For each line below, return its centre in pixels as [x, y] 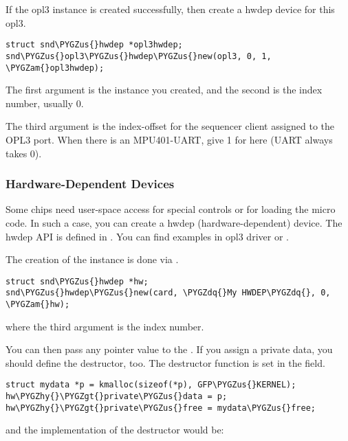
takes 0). [24, 153]
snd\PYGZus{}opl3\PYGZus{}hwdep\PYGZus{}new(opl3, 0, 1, [139, 56]
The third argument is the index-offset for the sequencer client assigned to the [170, 126]
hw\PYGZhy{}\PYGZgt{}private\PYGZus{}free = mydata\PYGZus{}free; [161, 408]
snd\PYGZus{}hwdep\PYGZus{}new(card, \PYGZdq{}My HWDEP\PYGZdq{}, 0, [168, 293]
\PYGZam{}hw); [38, 305]
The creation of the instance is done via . [92, 259]
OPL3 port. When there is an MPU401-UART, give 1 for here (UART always [169, 139]
